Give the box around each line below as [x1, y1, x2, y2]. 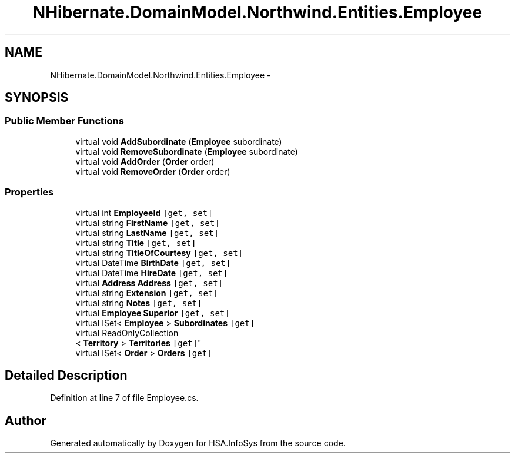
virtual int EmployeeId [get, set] [75, 207, 213, 218]
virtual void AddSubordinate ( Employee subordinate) [75, 136, 282, 147]
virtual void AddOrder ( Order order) [75, 156, 215, 167]
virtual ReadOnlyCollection [75, 327, 179, 338]
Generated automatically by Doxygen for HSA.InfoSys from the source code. [50, 438, 346, 449]
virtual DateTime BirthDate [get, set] [75, 257, 231, 268]
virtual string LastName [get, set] [75, 227, 219, 238]
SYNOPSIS [5, 90, 69, 105]
